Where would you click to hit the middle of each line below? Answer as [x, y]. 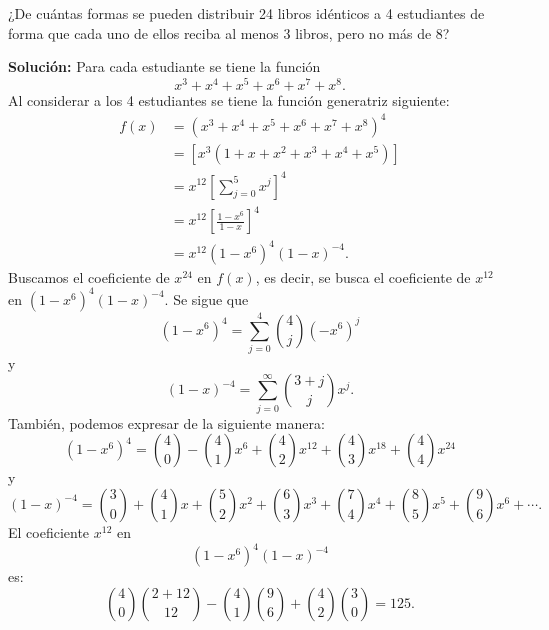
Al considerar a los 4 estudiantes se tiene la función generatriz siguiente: [229, 99]
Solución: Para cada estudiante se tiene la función [164, 66]
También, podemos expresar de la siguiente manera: [166, 422]
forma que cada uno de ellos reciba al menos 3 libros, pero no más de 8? [229, 32]
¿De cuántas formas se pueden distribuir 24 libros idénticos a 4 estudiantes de [246, 13]
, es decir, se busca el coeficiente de [363, 276]
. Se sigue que [206, 298]
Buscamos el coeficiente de [89, 276]
